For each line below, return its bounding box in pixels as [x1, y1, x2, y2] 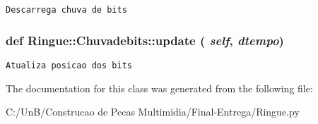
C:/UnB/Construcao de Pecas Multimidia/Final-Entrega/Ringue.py [6, 104, 300, 119]
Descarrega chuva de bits [6, 5, 127, 15]
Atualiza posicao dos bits [6, 60, 132, 70]
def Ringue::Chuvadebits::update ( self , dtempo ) [6, 31, 284, 49]
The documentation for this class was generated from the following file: [6, 80, 313, 95]
